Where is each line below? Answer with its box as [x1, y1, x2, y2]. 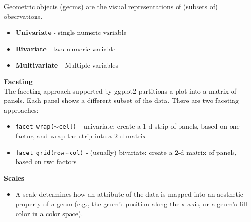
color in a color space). [15, 208, 83, 218]
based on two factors [15, 156, 77, 167]
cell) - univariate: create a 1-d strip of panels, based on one [59, 121, 240, 131]
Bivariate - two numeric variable [15, 43, 116, 53]
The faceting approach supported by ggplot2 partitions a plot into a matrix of [4, 85, 236, 96]
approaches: [4, 104, 39, 115]
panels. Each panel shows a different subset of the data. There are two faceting [4, 95, 239, 105]
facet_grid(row [15, 149, 65, 156]
